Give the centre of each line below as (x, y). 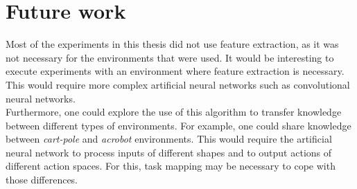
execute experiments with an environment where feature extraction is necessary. (175, 71)
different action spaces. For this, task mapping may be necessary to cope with (171, 166)
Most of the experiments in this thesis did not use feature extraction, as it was (172, 44)
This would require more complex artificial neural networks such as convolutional (178, 84)
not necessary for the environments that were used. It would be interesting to (170, 57)
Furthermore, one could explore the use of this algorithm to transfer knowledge (174, 112)
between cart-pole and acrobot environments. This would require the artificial (169, 139)
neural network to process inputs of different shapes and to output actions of (169, 152)
